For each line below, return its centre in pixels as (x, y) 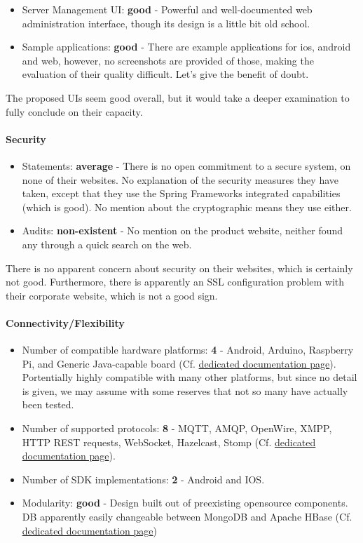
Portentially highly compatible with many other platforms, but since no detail (190, 377)
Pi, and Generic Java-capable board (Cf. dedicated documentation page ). (179, 363)
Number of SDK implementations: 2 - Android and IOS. (143, 479)
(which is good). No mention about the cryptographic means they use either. (187, 207)
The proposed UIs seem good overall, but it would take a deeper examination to (178, 97)
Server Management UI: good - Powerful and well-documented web (167, 9)
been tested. (48, 404)
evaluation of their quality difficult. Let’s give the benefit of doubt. (165, 74)
